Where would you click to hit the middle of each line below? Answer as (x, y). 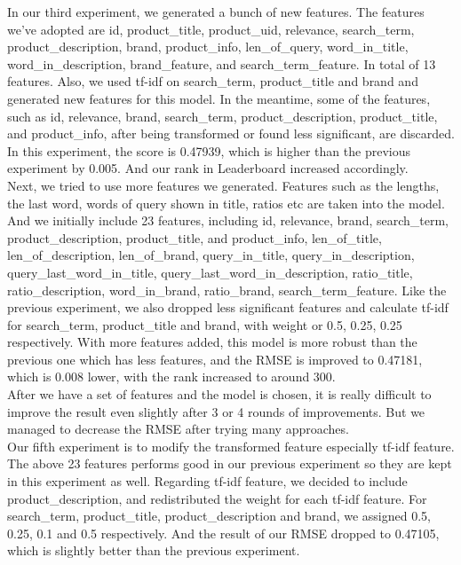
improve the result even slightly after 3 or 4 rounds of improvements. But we (216, 411)
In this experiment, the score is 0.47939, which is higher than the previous (209, 150)
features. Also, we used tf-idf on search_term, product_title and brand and (213, 81)
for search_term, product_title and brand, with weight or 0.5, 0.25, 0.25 (205, 324)
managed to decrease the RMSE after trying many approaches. (178, 429)
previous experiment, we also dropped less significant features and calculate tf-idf (228, 307)
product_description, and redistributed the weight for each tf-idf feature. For (217, 498)
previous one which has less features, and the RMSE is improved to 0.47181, (215, 359)
